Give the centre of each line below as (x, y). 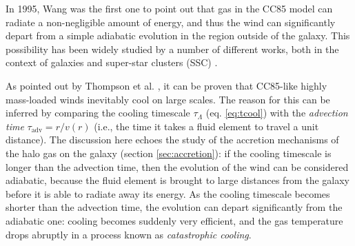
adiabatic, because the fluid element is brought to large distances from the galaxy (177, 180)
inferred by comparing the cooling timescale (98, 113)
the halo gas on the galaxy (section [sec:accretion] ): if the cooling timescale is (169, 153)
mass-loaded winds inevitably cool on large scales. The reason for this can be (168, 99)
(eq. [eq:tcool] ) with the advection (277, 113)
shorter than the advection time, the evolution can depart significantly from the (174, 207)
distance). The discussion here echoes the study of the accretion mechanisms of (172, 140)
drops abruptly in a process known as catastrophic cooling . (129, 234)
